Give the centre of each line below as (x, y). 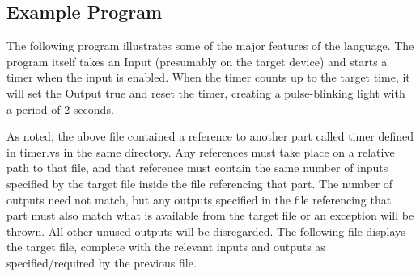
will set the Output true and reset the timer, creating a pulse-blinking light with (206, 92)
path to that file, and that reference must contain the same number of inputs (197, 168)
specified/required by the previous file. (102, 262)
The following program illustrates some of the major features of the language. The (210, 46)
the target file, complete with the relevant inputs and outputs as (166, 247)
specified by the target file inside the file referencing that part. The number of (200, 183)
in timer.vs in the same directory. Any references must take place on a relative (201, 151)
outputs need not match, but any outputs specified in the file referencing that (199, 199)
